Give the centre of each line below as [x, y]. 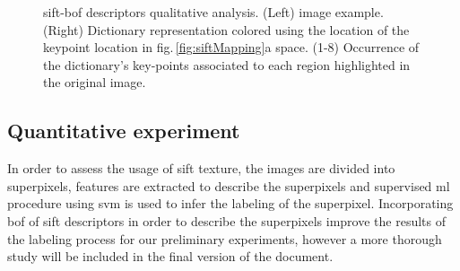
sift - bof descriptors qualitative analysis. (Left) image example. [213, 12]
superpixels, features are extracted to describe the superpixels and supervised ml [229, 185]
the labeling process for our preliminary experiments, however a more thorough [225, 238]
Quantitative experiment [124, 131]
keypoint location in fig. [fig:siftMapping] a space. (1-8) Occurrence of [231, 47]
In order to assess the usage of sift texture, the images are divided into [201, 168]
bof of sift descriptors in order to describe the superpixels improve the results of [227, 220]
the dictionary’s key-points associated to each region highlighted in [227, 64]
